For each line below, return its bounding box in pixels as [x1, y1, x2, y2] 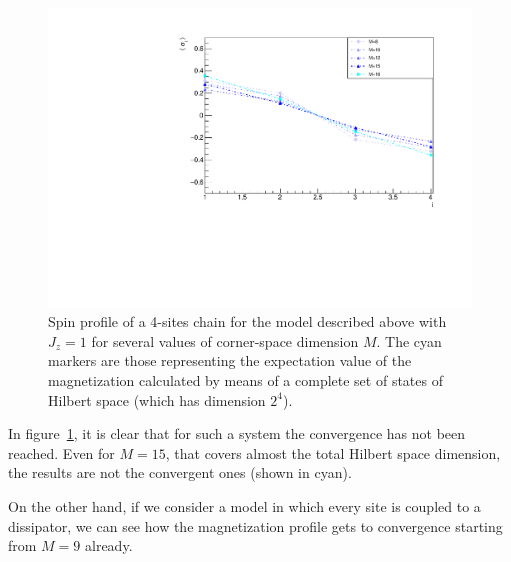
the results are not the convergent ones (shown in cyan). [8, 462, 352, 483]
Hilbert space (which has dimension [48, 389, 266, 410]
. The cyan [376, 330, 442, 351]
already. [85, 535, 133, 556]
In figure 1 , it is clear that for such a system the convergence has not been [8, 423, 466, 444]
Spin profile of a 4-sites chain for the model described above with [48, 311, 447, 332]
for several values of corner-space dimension [91, 330, 359, 351]
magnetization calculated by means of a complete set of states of [48, 370, 443, 391]
